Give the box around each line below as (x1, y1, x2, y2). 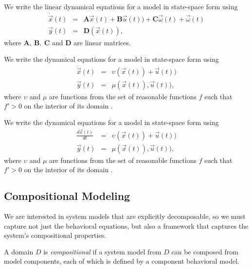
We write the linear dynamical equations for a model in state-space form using (4, 1, 238, 11)
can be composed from (171, 246, 238, 256)
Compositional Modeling (4, 188, 130, 203)
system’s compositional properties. (4, 230, 107, 240)
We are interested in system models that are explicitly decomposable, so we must (4, 211, 246, 221)
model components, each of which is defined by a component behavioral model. (4, 256, 239, 266)
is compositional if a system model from (43, 246, 162, 256)
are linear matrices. (73, 37, 131, 48)
